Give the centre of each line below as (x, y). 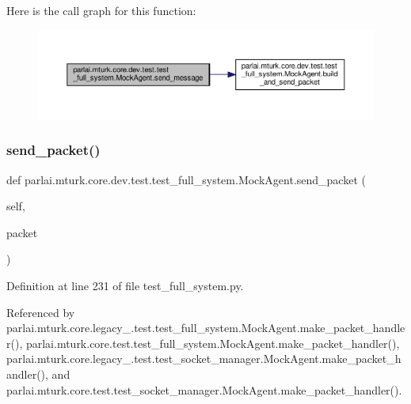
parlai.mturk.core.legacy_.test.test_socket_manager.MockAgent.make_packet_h (204, 359)
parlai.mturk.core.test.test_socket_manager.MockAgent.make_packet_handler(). (204, 389)
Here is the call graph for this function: (101, 10)
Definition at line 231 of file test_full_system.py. (125, 285)
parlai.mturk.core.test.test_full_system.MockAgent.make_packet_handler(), (213, 343)
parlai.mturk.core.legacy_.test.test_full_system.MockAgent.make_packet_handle (206, 328)
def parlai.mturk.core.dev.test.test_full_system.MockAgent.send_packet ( (186, 179)
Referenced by (41, 312)
